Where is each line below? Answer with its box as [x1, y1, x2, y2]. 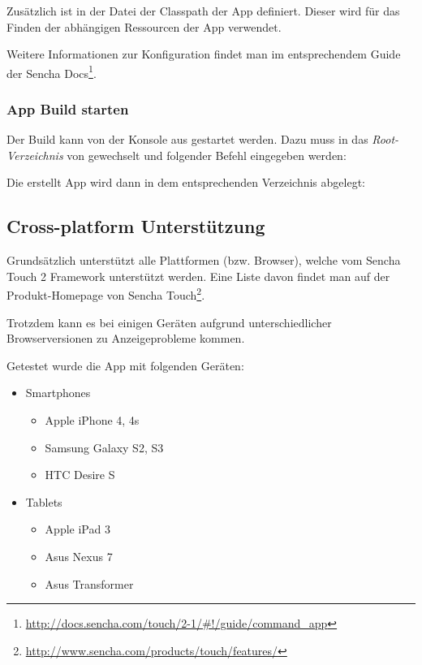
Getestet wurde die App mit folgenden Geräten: [6, 356, 244, 374]
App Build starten [6, 98, 129, 119]
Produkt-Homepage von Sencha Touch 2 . [6, 284, 205, 304]
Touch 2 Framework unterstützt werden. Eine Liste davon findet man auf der [6, 267, 390, 284]
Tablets [25, 493, 62, 510]
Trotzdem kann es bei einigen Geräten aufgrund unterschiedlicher [6, 313, 332, 330]
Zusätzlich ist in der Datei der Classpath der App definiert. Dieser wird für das [6, 2, 400, 19]
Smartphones [25, 384, 91, 401]
